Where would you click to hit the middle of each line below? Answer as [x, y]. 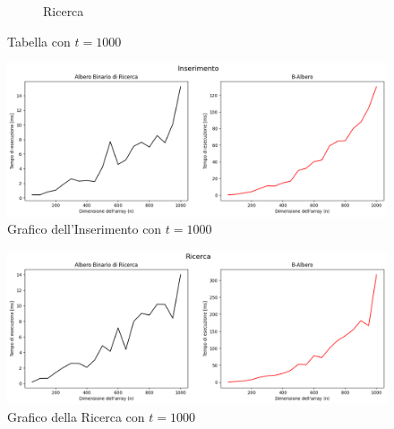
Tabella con [39, 41]
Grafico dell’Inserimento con [85, 229]
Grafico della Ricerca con [76, 416]
